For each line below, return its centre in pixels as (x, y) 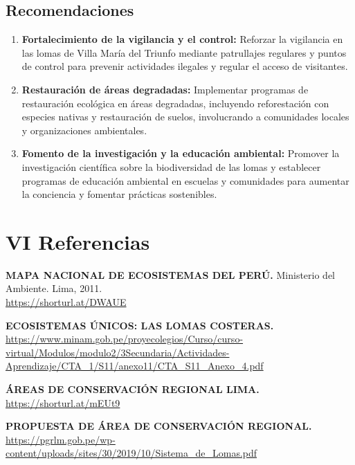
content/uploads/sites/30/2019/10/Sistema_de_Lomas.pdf (131, 453)
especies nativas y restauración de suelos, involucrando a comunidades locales (185, 117)
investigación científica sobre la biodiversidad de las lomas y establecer (171, 166)
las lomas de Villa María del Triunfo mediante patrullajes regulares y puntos (184, 52)
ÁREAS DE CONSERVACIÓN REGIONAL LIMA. (133, 389)
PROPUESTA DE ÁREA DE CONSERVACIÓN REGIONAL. (159, 426)
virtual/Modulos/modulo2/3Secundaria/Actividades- (118, 352)
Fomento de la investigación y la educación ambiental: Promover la (181, 153)
